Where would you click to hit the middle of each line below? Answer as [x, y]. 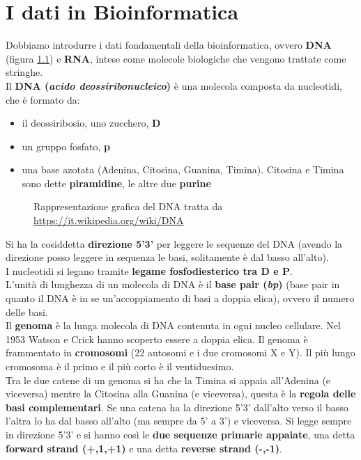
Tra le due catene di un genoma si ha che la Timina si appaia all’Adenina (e [168, 380]
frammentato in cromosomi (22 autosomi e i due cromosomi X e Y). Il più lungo [180, 352]
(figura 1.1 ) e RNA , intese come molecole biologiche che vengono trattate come [176, 58]
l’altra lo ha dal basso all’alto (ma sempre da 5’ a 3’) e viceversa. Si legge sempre [179, 421]
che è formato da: [43, 99]
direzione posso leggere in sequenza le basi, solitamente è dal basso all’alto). [167, 257]
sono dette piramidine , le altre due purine [116, 183]
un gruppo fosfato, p [66, 146]
